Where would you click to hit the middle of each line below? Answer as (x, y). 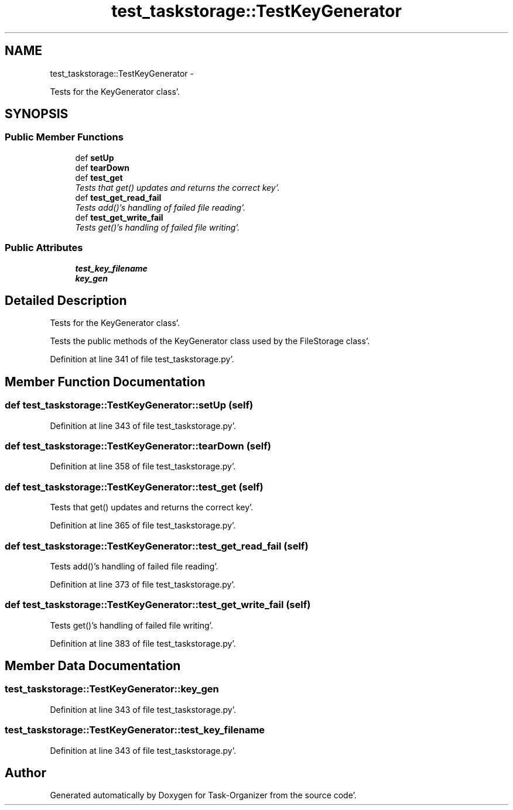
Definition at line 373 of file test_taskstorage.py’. (143, 584)
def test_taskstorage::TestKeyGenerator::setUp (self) (129, 405)
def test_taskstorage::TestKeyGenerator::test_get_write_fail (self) (158, 605)
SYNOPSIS (37, 114)
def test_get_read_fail (118, 197)
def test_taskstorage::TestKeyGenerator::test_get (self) (134, 487)
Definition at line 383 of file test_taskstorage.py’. (143, 643)
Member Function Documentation (105, 382)
